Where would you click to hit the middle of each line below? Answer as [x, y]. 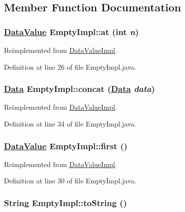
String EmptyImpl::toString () [66, 202]
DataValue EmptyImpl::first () [66, 146]
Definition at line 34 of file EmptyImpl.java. [70, 124]
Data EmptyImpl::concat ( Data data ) [80, 89]
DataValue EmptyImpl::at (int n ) [72, 31]
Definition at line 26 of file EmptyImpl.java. [70, 66]
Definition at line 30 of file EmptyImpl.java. [70, 181]
